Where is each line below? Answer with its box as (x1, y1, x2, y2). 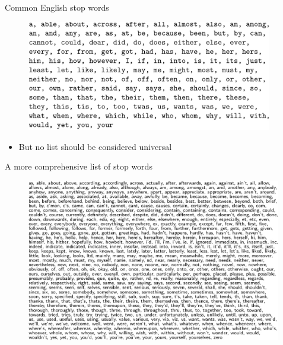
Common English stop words (5, 1, 109, 13)
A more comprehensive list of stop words (5, 160, 152, 172)
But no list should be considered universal (18, 140, 172, 152)
